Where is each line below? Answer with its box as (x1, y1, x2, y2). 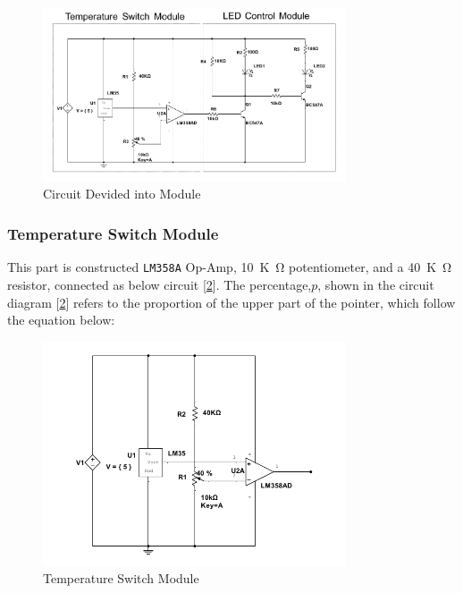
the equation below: (7, 310, 115, 329)
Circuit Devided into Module (43, 184, 201, 203)
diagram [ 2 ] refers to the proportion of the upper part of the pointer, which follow (7, 292, 456, 311)
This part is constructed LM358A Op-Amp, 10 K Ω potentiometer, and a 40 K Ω (7, 258, 452, 276)
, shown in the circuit (317, 275, 434, 293)
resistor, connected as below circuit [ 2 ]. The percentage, (7, 275, 312, 293)
